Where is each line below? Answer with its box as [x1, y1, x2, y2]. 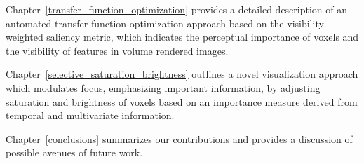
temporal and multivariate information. [6, 108, 175, 123]
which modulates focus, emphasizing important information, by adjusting [6, 80, 321, 95]
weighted [6, 29, 43, 44]
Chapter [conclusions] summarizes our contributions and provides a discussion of [6, 131, 353, 146]
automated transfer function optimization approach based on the [6, 15, 284, 30]
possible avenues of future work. [6, 145, 143, 160]
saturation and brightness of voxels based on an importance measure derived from [6, 94, 358, 109]
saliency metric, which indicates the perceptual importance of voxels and [46, 29, 359, 44]
